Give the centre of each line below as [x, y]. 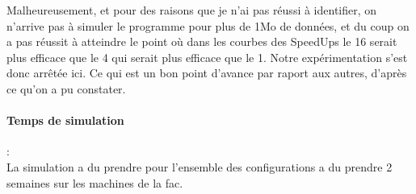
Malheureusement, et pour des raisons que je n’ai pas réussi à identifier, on [192, 10]
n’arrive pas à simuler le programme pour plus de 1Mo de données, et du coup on [208, 25]
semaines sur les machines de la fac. [95, 182]
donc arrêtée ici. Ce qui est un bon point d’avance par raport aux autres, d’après [207, 73]
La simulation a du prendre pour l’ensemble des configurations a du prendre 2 [200, 166]
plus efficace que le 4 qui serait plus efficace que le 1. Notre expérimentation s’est [207, 57]
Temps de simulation [65, 120]
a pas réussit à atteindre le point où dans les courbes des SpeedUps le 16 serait [202, 41]
